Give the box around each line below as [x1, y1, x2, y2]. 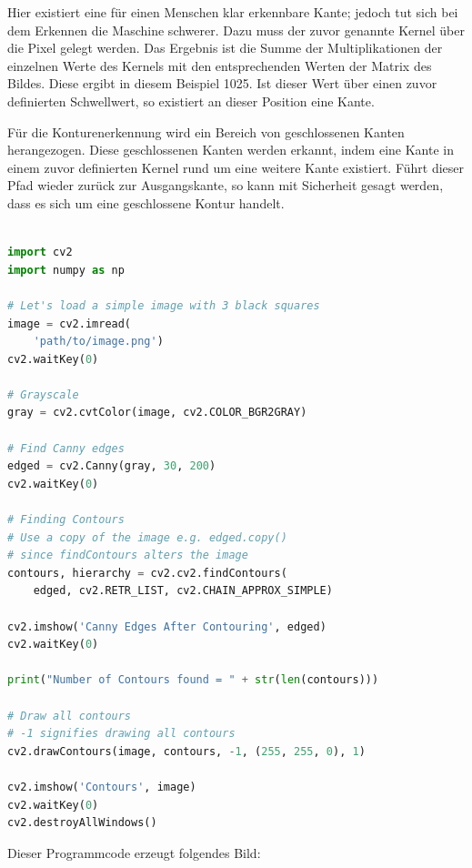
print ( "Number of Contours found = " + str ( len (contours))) [7, 673, 379, 687]
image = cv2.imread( [7, 317, 132, 330]
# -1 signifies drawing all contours [7, 727, 236, 741]
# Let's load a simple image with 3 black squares [7, 298, 320, 312]
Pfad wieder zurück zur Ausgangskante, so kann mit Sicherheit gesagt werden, [7, 176, 444, 195]
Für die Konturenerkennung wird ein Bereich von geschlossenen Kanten [7, 122, 405, 141]
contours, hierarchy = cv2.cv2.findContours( [7, 566, 287, 580]
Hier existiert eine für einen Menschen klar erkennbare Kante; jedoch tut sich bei [7, 3, 458, 21]
